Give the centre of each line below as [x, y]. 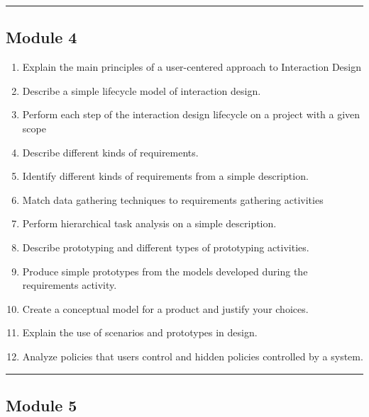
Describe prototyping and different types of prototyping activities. [166, 247]
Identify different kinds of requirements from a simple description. [165, 176]
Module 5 [42, 405]
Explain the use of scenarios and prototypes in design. [140, 332]
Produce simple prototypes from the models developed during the [165, 271]
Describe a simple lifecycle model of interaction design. [142, 90]
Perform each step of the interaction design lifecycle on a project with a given [191, 114]
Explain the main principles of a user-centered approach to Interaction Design [192, 67]
